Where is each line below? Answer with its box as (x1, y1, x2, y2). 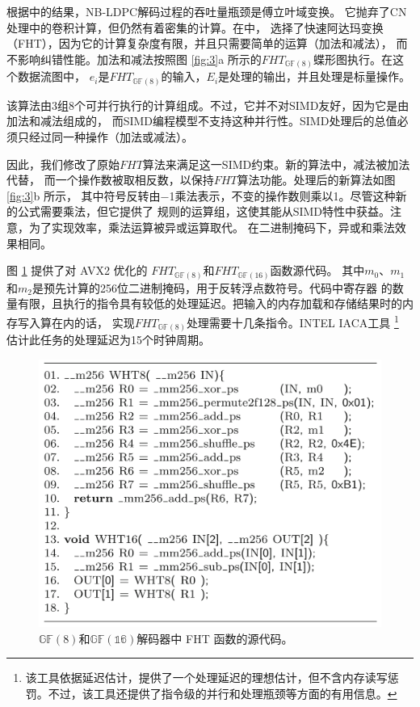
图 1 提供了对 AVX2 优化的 (6, 262, 148, 279)
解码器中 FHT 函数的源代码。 (136, 629, 293, 646)
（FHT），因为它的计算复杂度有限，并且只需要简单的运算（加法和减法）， (6, 35, 393, 52)
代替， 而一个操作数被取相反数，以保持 (6, 171, 214, 188)
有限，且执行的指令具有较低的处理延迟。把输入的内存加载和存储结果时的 (17, 295, 402, 312)
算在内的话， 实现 (40, 314, 135, 330)
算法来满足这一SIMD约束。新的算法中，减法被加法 (142, 155, 410, 172)
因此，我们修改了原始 (6, 155, 120, 172)
